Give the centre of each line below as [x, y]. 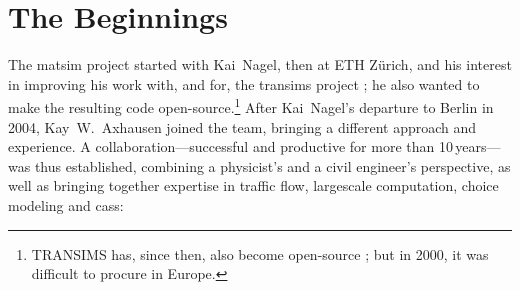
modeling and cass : [66, 204]
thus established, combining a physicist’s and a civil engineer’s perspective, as [272, 165]
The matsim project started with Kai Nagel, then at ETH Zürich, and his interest [260, 64]
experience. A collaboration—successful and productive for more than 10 [230, 146]
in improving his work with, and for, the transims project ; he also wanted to [244, 83]
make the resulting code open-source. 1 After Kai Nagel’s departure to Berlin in [251, 105]
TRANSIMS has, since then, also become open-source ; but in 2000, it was [260, 253]
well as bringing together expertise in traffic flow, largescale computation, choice [253, 185]
